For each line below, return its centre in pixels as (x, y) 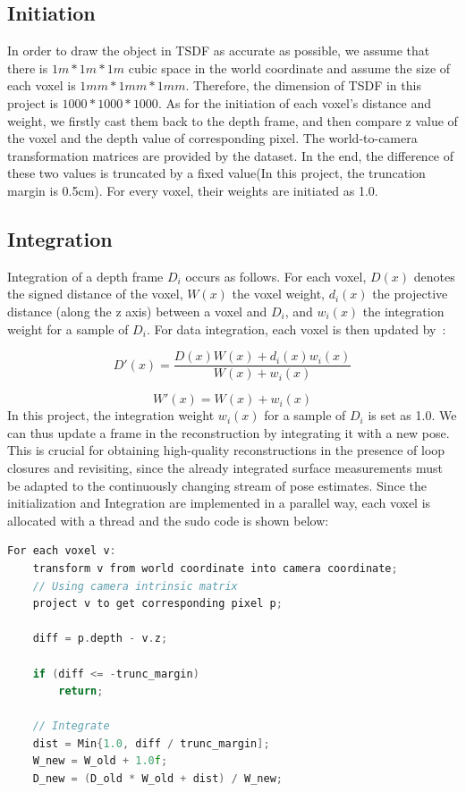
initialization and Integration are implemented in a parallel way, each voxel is (219, 503)
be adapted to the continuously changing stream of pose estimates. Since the (217, 485)
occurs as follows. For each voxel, (276, 276)
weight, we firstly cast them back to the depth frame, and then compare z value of (233, 120)
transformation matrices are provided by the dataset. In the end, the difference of (231, 155)
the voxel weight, (278, 294)
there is (28, 67)
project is (33, 102)
